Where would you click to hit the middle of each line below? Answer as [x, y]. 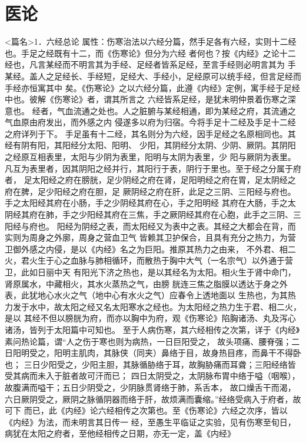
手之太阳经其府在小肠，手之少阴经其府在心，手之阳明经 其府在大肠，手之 [146, 203]
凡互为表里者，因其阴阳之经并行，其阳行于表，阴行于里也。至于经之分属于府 [153, 168]
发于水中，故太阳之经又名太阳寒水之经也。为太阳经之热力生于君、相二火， [157, 306]
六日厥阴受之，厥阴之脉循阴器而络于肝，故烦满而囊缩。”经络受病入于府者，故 [153, 399]
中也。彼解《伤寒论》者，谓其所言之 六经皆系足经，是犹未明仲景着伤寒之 [146, 99]
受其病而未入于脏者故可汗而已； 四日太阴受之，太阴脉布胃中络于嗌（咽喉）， [152, 376]
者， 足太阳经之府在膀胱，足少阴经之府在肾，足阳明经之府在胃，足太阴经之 [150, 180]
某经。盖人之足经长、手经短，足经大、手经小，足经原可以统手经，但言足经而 [153, 76]
